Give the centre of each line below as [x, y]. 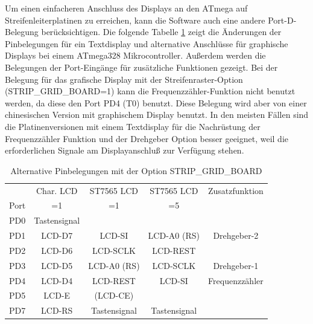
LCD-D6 [57, 250]
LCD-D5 [57, 265]
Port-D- [282, 20]
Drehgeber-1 [236, 265]
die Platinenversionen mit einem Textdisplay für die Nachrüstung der [133, 126]
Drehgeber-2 [236, 235]
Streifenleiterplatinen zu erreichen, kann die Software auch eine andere [135, 20]
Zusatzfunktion [236, 190]
